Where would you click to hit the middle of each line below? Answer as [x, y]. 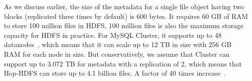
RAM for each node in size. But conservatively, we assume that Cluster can [117, 54]
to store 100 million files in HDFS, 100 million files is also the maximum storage [124, 25]
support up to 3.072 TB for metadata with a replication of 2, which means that [123, 63]
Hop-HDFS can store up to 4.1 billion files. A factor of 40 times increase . [115, 73]
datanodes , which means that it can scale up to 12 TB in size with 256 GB [118, 44]
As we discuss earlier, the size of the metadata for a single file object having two [124, 6]
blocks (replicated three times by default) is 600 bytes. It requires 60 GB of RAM [126, 16]
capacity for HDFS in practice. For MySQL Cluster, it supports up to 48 [113, 35]
